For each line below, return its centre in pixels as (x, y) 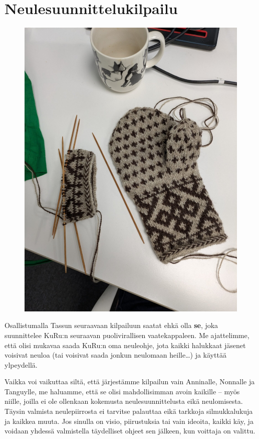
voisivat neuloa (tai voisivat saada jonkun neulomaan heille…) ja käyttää (115, 355)
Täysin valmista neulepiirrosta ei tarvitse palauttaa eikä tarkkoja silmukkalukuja (129, 411)
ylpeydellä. (21, 364)
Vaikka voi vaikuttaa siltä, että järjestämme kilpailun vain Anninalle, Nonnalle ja (130, 381)
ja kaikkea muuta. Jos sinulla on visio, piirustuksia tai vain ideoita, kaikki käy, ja (129, 421)
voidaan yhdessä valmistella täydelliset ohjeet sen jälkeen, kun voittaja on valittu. (130, 431)
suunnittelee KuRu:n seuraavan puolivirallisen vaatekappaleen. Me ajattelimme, (127, 335)
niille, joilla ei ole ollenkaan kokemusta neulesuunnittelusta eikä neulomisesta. (124, 401)
